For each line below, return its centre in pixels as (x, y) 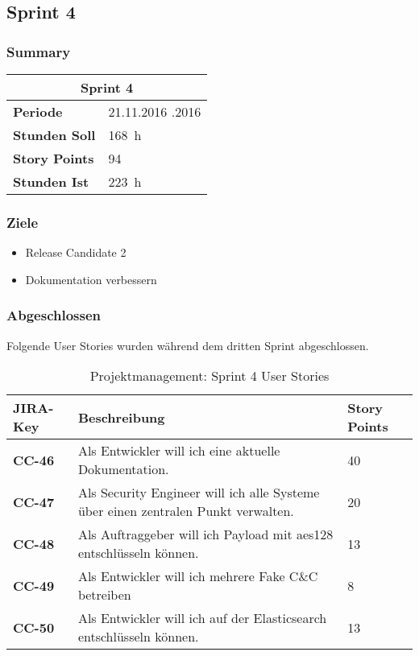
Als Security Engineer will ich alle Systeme (199, 493)
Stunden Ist (51, 182)
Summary (39, 51)
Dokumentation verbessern (91, 279)
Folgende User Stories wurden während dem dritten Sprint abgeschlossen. (188, 345)
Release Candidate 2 (76, 252)
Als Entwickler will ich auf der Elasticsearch (202, 618)
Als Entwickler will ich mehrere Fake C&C (198, 576)
